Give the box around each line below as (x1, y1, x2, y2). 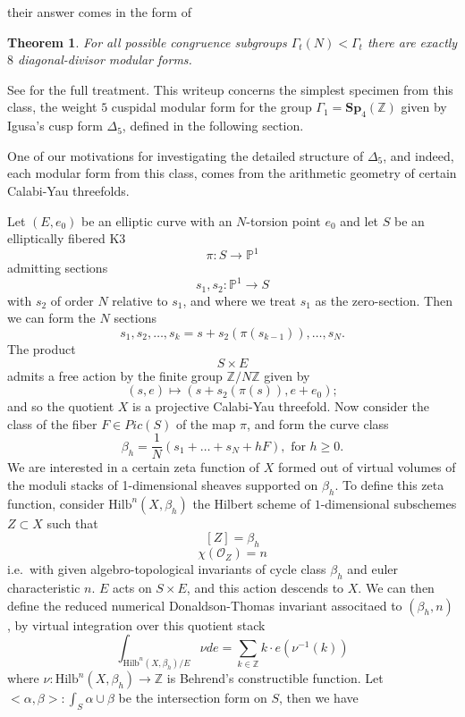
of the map (175, 414, 236, 433)
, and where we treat (182, 291, 296, 309)
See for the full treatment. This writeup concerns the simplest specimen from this (7, 80, 453, 98)
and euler (347, 560, 399, 578)
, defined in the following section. (122, 116, 304, 135)
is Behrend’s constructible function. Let (166, 669, 384, 687)
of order (50, 291, 94, 309)
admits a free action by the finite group (7, 366, 223, 384)
